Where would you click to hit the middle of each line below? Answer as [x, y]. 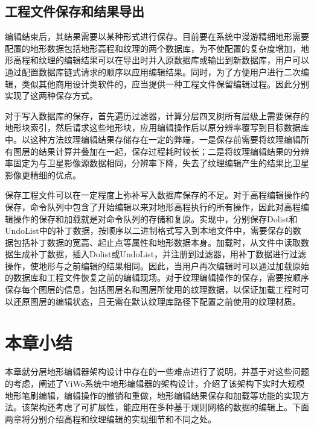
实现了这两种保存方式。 [51, 96]
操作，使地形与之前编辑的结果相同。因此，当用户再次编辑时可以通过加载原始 [157, 265]
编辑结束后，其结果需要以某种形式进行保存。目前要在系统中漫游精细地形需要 [157, 36]
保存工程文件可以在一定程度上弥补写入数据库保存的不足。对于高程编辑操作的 [157, 195]
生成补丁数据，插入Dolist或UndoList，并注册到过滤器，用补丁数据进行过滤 [160, 254]
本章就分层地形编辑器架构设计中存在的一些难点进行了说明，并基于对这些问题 [157, 371]
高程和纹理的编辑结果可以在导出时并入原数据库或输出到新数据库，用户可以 [161, 60]
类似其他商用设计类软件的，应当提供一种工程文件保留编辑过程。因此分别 [165, 83]
